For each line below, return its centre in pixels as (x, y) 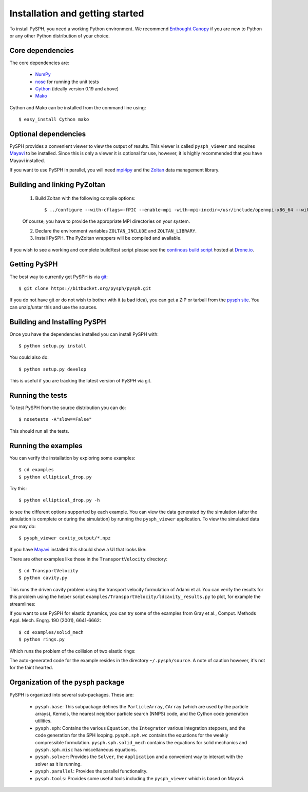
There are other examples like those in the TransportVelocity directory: (89, 559)
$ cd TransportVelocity (49, 571)
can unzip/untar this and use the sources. (53, 307)
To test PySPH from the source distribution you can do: (68, 408)
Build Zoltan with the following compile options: (85, 198)
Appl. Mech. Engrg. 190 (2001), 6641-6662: (55, 621)
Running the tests (38, 395)
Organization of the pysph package (67, 682)
